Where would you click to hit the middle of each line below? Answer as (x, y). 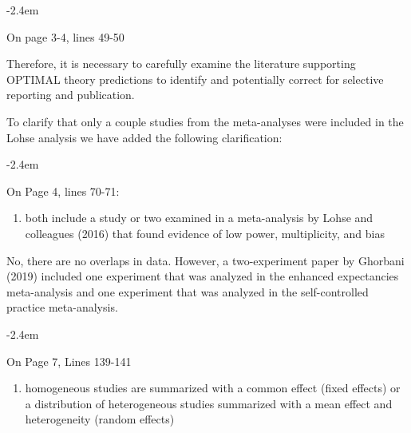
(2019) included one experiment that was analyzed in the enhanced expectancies (203, 276)
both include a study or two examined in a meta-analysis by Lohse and (199, 218)
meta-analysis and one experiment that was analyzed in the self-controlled (188, 291)
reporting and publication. (71, 95)
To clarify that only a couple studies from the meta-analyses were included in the (205, 121)
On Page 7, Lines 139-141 (69, 361)
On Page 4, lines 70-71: (63, 191)
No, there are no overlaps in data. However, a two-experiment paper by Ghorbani (205, 260)
